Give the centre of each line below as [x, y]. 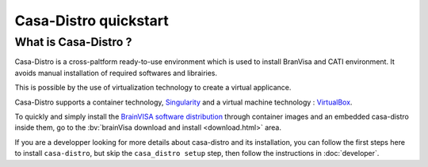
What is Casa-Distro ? [73, 42]
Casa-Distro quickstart [92, 21]
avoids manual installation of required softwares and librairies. [116, 73]
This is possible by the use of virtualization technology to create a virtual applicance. [153, 88]
